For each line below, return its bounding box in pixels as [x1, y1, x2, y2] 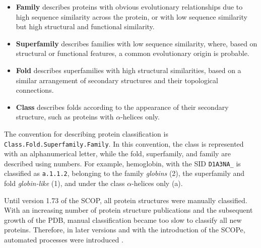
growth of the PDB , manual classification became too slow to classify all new [4, 214, 242, 225]
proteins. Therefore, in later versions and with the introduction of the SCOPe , [4, 224, 245, 235]
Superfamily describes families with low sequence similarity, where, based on [16, 38, 257, 48]
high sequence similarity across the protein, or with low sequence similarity [16, 11, 247, 22]
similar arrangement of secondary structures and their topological [16, 75, 218, 85]
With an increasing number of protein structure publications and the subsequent [4, 205, 253, 215]
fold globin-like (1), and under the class [4, 178, 125, 189]
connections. [16, 85, 54, 95]
